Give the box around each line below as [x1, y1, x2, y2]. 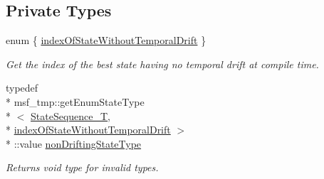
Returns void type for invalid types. [6, 160, 159, 175]
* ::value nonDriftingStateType [6, 136, 142, 151]
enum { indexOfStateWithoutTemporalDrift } [6, 33, 207, 48]
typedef [6, 80, 38, 95]
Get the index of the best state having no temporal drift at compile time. [6, 56, 319, 71]
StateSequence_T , [31, 108, 111, 123]
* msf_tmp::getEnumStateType [6, 94, 145, 109]
